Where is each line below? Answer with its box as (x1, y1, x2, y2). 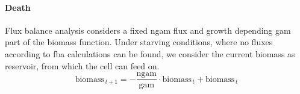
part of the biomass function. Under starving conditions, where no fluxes (5, 36, 273, 48)
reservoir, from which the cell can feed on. (5, 59, 160, 72)
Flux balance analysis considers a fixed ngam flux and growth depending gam (5, 23, 291, 36)
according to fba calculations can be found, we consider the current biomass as (5, 47, 295, 60)
